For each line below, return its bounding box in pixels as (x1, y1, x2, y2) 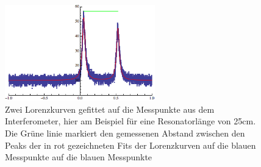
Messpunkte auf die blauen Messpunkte (5, 151, 152, 163)
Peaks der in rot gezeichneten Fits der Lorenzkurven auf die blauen (5, 138, 256, 151)
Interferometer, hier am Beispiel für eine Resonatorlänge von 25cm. (5, 115, 256, 127)
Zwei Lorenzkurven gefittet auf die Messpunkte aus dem (5, 102, 215, 115)
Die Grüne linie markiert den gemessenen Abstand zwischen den (5, 126, 245, 139)
